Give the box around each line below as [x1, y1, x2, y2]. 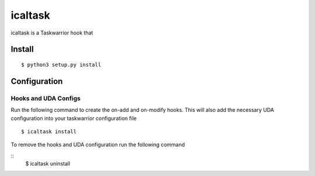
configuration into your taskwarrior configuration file [10, 115, 137, 122]
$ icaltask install [21, 128, 77, 134]
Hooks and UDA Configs [10, 94, 81, 102]
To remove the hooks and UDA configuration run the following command [10, 141, 185, 149]
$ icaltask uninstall [25, 160, 71, 167]
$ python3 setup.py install [21, 61, 101, 68]
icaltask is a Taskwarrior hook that [10, 29, 93, 36]
